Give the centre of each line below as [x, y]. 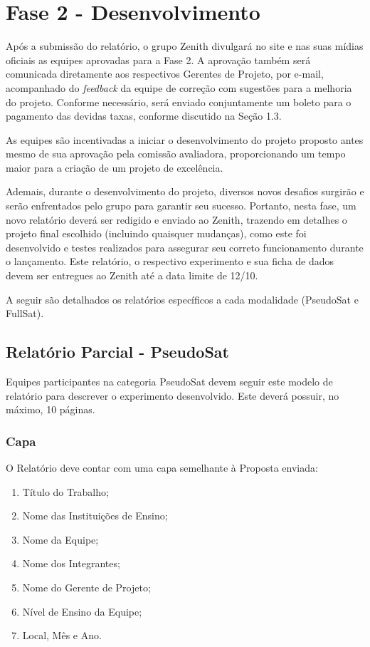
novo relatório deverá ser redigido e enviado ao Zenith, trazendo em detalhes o [176, 219]
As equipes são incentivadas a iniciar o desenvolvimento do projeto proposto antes [185, 139]
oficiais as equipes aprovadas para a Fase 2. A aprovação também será [158, 59]
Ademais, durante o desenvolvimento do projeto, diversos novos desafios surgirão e [185, 191]
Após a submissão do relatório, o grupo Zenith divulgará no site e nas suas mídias [185, 46]
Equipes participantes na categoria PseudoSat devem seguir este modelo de [169, 382]
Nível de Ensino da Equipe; [82, 611]
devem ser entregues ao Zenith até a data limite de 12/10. [132, 275]
